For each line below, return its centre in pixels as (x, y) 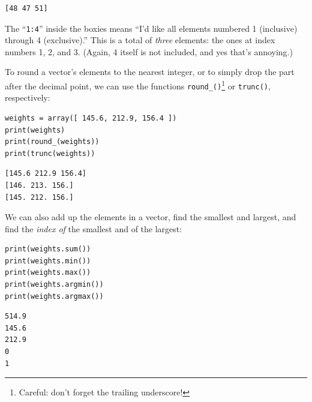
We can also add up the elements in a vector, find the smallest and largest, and (151, 217)
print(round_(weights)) (52, 142)
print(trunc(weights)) (50, 153)
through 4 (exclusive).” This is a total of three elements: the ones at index (140, 40)
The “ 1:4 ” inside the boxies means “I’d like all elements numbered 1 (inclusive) (151, 28)
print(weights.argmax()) (54, 296)
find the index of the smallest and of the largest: (94, 228)
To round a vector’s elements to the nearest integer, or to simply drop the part (150, 72)
